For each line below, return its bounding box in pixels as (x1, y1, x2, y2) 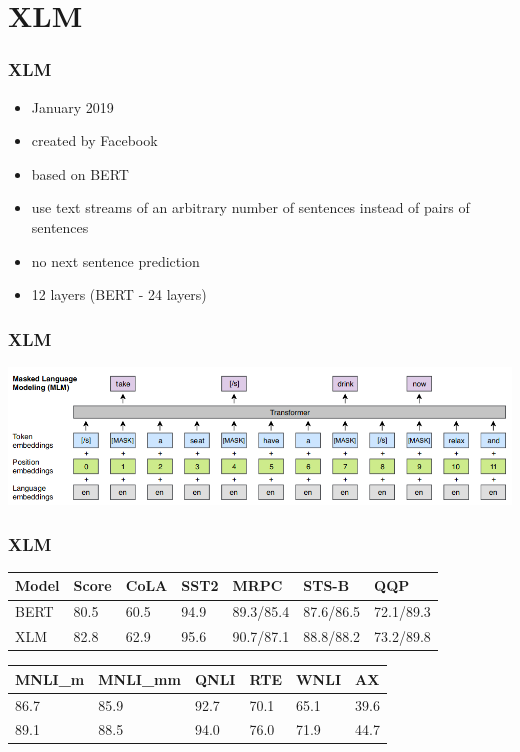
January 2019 (31, 96, 114, 117)
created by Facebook (31, 130, 158, 151)
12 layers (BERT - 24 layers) (31, 284, 207, 305)
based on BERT (31, 163, 129, 184)
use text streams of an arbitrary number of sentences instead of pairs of (31, 197, 470, 218)
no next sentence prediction (31, 250, 200, 271)
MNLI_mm (98, 668, 181, 689)
